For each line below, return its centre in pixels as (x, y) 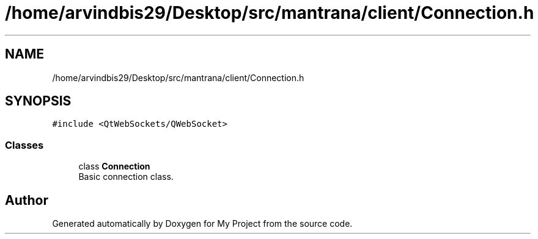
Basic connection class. (126, 177)
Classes (24, 145)
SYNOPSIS (38, 101)
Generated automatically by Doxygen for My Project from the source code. (202, 224)
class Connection (114, 166)
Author (27, 200)
